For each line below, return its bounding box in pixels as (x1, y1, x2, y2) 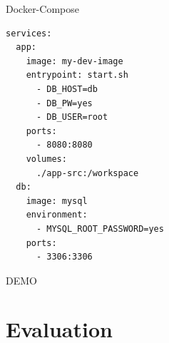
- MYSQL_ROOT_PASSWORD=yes (36, 223, 164, 234)
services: (6, 28, 52, 39)
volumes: (26, 153, 67, 164)
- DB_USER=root (36, 112, 108, 123)
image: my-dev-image (26, 56, 123, 66)
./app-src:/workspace (36, 168, 139, 178)
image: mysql (26, 195, 88, 206)
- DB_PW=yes (36, 98, 93, 108)
